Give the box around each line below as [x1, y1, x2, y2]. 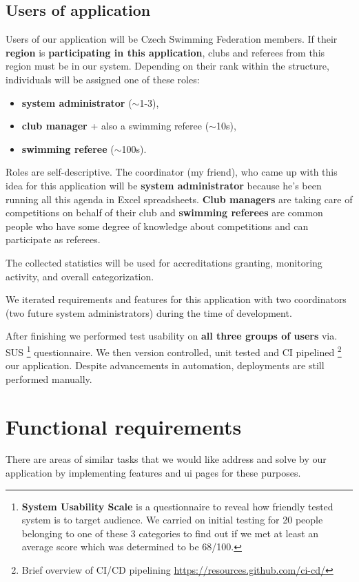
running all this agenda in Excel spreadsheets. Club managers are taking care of [6, 191, 353, 206]
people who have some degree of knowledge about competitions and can [6, 218, 309, 233]
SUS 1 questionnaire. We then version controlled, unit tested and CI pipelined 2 [6, 342, 342, 359]
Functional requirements [6, 412, 242, 440]
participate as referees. [6, 232, 101, 247]
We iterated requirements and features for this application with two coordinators [6, 292, 347, 306]
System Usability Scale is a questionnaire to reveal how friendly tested [21, 499, 334, 513]
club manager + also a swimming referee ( [21, 118, 209, 133]
